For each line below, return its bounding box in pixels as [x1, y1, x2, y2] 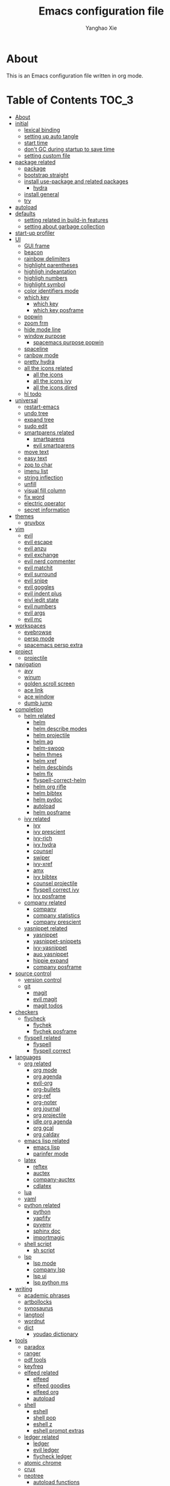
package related [14, 158, 56, 165]
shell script [24, 1240, 52, 1247]
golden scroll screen [24, 680, 75, 687]
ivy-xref [33, 860, 53, 867]
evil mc [24, 615, 42, 622]
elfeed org [33, 1388, 59, 1395]
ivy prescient [33, 828, 66, 835]
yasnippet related [24, 924, 68, 931]
